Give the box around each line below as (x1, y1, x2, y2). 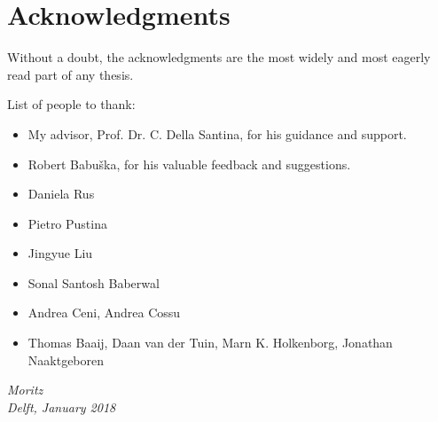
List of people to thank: (7, 95, 136, 113)
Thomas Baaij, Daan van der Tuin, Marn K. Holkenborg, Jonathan (27, 333, 393, 352)
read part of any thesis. (7, 65, 134, 83)
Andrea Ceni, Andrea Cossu (27, 303, 181, 322)
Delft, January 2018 (7, 397, 116, 416)
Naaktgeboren (27, 350, 105, 369)
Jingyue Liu (27, 244, 93, 262)
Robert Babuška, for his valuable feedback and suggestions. (27, 154, 351, 173)
